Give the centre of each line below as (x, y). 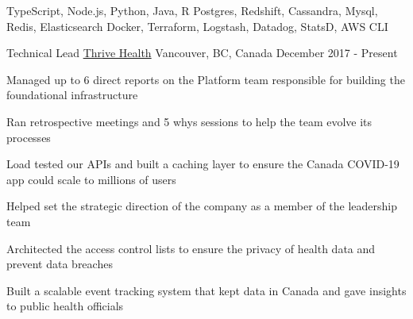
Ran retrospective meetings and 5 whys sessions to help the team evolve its (189, 121)
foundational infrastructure (72, 95)
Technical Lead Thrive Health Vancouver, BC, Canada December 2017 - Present (202, 53)
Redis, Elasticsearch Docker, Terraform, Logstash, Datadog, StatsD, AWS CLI (197, 26)
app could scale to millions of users (91, 179)
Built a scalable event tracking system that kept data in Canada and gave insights (206, 290)
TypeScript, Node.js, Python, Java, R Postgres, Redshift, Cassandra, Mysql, (192, 10)
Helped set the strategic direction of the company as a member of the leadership (202, 206)
